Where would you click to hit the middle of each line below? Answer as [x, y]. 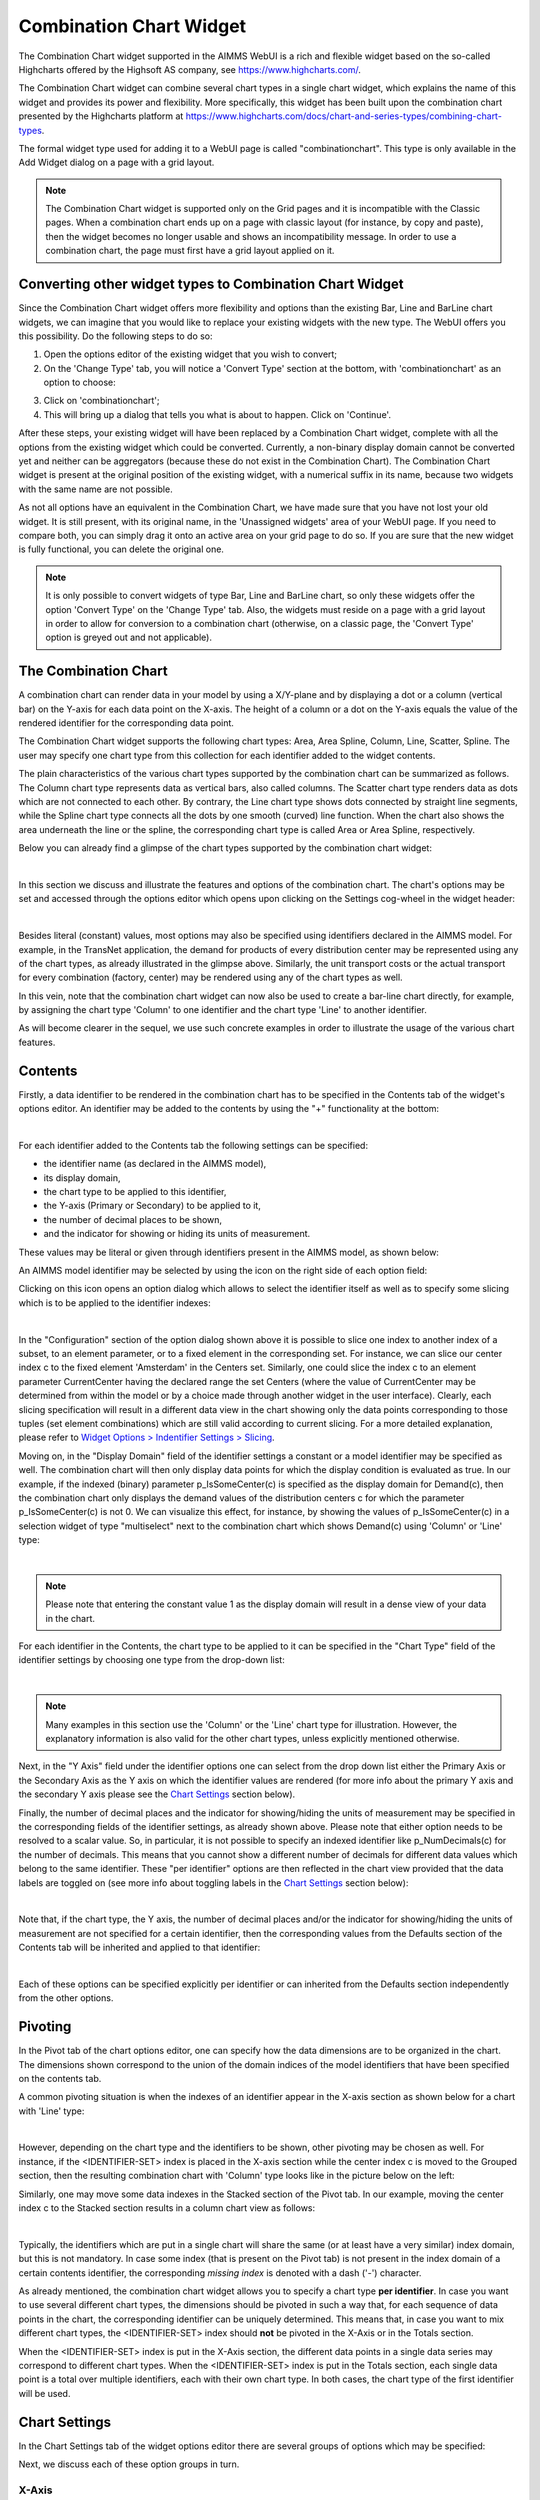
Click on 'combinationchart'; [101, 401]
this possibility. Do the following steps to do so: [116, 336]
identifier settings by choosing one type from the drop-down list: [151, 1660]
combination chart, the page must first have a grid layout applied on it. [190, 251]
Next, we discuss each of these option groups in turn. [129, 2464]
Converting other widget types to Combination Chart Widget [211, 284]
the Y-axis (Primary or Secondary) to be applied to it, [152, 1206]
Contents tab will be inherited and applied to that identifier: [139, 1947]
